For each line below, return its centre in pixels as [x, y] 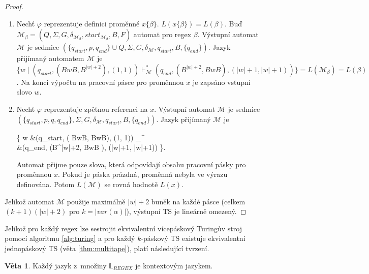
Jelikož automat [29, 201]
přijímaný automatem [50, 58]
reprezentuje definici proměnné [92, 23]
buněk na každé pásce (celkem [198, 201]
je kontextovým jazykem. [174, 265]
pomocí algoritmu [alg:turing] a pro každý [70, 238]
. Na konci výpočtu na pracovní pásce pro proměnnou [100, 82]
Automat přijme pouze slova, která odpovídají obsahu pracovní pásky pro [131, 164]
